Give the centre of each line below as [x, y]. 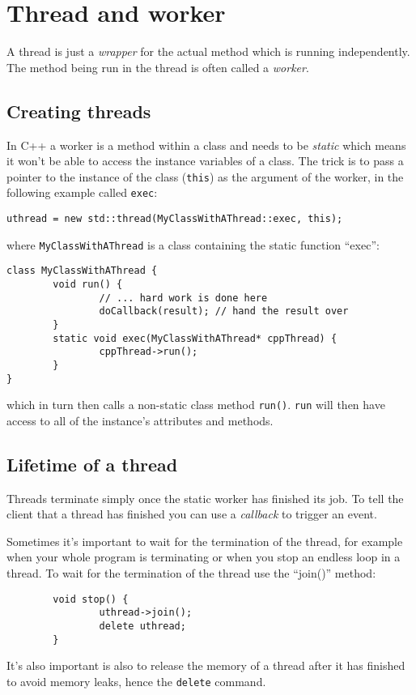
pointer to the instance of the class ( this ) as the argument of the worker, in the [205, 176]
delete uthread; [142, 626]
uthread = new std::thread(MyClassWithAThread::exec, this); [175, 219]
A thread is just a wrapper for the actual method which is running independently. [208, 51]
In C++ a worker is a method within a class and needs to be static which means [206, 145]
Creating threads [79, 111]
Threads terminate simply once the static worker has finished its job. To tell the [205, 498]
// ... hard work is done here [183, 298]
